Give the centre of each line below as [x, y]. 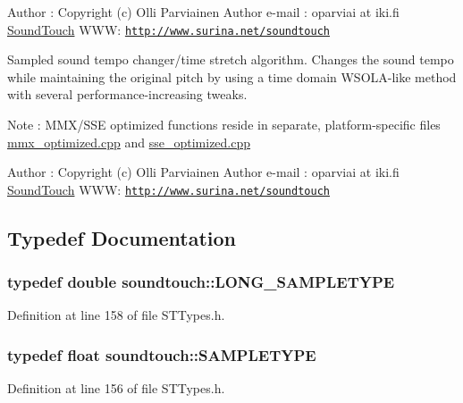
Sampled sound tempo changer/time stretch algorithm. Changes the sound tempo [231, 59]
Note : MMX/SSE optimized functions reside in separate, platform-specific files [224, 125]
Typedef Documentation [122, 237]
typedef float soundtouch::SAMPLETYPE [162, 354]
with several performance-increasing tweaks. [127, 94]
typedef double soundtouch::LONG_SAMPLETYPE [201, 282]
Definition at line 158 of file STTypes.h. [116, 315]
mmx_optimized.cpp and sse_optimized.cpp [129, 142]
